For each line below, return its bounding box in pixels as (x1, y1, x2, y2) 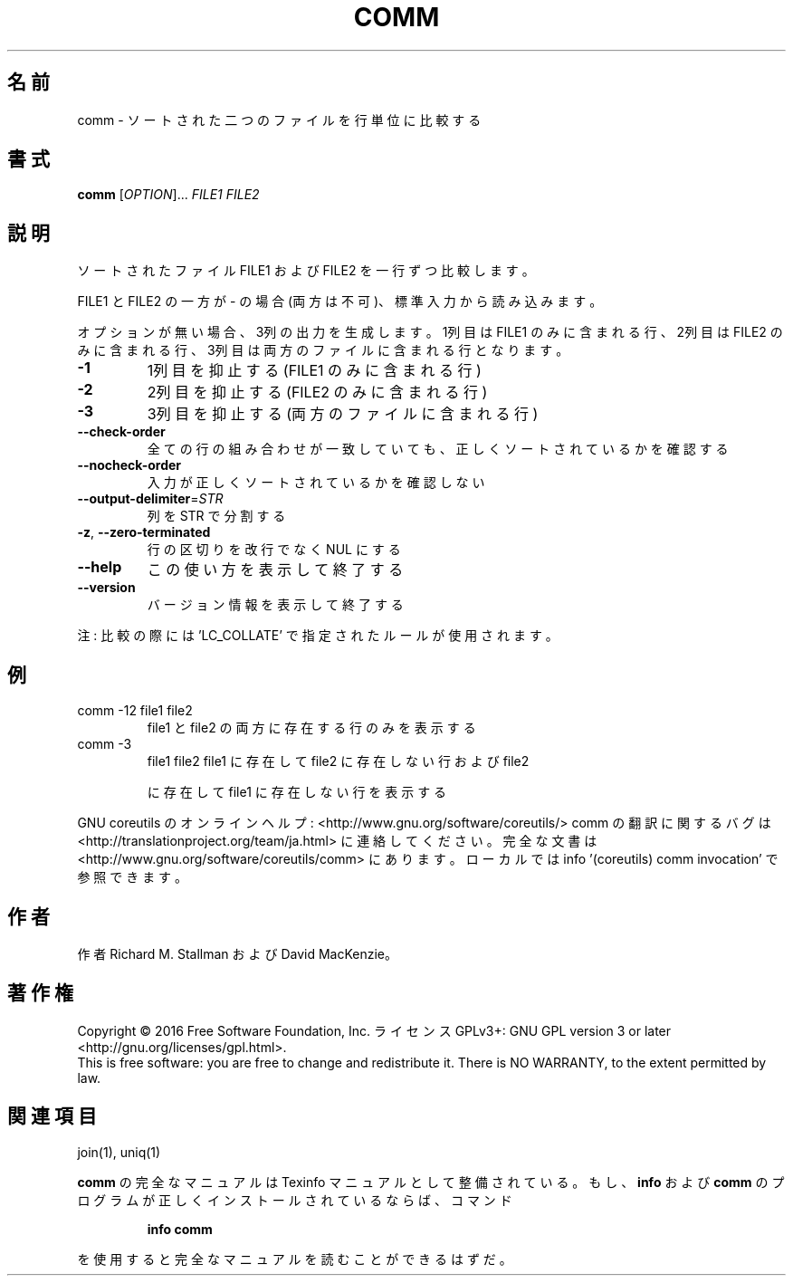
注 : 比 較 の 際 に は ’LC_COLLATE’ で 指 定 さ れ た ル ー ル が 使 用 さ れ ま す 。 (77, 627, 559, 644)
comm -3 (77, 736, 132, 752)
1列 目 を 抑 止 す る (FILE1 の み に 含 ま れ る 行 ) (147, 361, 482, 380)
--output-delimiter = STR (77, 491, 224, 507)
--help (77, 558, 122, 577)
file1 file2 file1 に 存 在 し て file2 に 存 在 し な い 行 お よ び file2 (147, 753, 530, 770)
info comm (147, 1221, 213, 1237)
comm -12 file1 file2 (77, 703, 193, 719)
